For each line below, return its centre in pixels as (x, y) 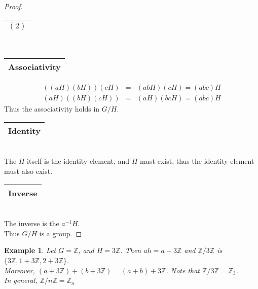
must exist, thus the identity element (197, 161)
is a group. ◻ (61, 233)
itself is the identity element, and (78, 161)
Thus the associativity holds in (52, 109)
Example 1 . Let (30, 250)
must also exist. (28, 171)
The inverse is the (32, 223)
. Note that (183, 270)
